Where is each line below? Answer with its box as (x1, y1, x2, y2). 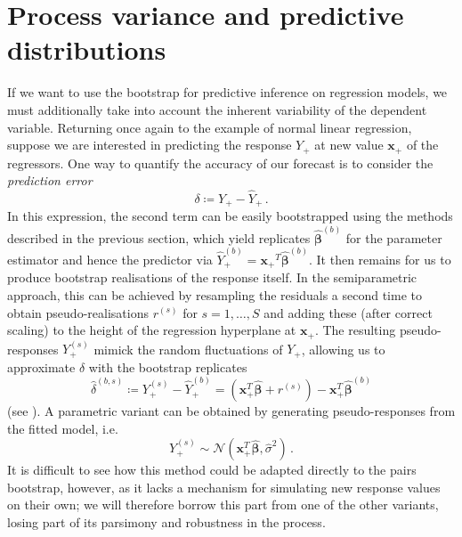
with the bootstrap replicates (88, 357, 247, 376)
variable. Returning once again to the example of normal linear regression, (7, 118, 412, 136)
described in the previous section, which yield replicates (7, 228, 311, 247)
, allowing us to (301, 339, 385, 358)
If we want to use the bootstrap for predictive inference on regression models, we (7, 83, 448, 102)
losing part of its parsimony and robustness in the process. (7, 513, 326, 532)
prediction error (7, 171, 93, 190)
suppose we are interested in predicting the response (7, 135, 292, 154)
